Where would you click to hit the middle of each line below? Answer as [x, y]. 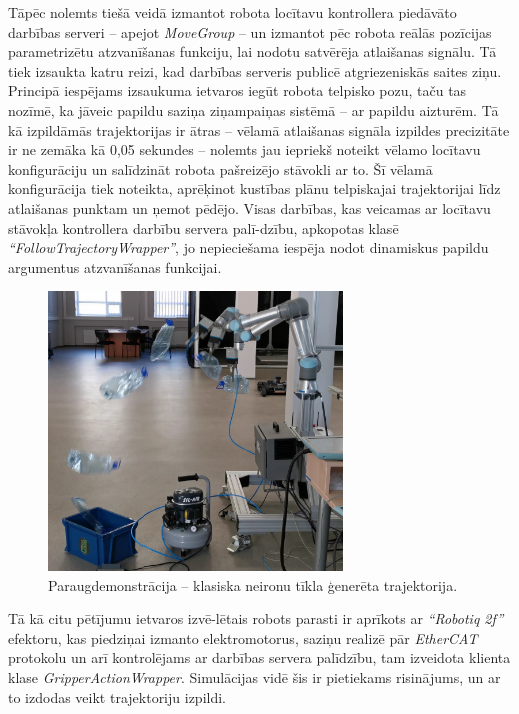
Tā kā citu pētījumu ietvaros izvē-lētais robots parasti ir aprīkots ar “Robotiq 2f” [256, 618]
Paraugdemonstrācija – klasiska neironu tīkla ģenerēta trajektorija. [253, 584]
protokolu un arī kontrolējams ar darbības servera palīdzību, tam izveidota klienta [259, 657]
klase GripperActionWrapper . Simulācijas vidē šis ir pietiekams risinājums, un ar [254, 676]
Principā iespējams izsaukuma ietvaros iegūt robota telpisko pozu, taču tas [237, 90]
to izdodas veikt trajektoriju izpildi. [117, 696]
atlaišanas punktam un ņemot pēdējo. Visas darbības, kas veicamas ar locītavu [249, 207]
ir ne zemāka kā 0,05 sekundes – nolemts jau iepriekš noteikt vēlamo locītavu [244, 149]
